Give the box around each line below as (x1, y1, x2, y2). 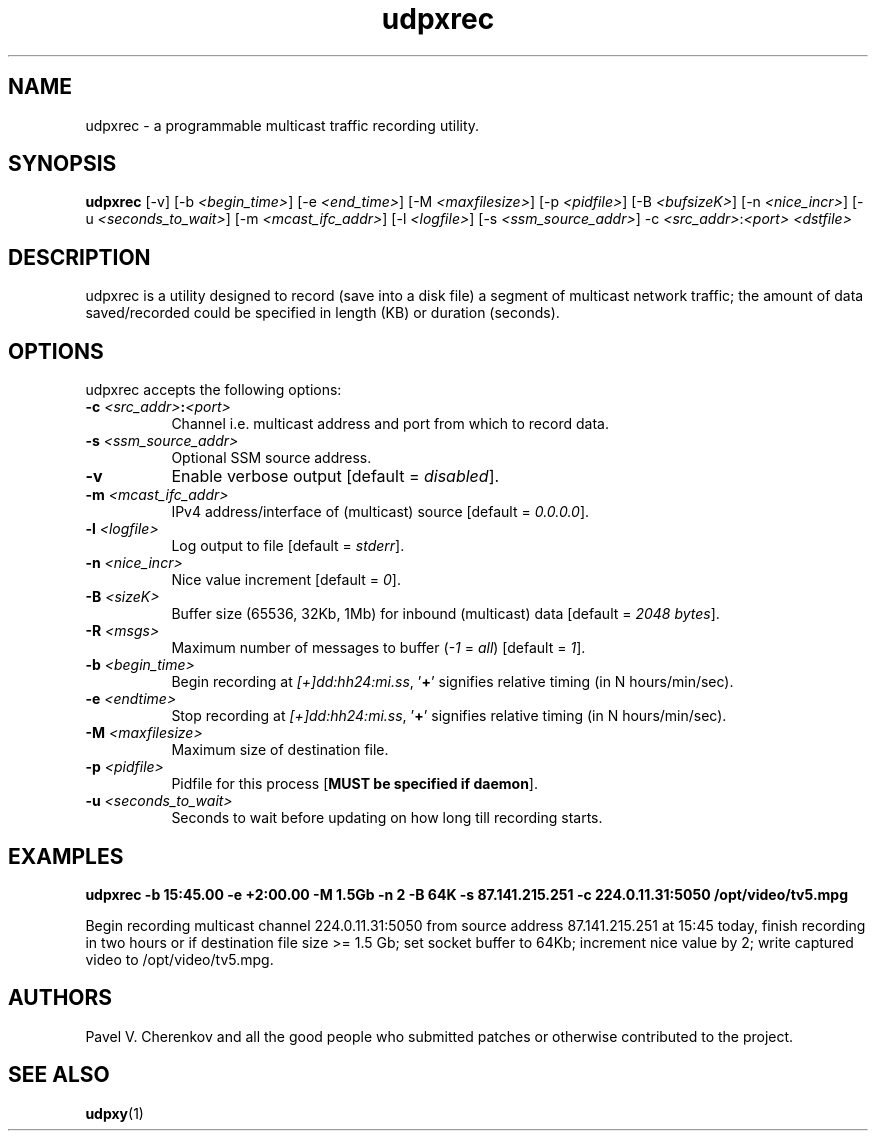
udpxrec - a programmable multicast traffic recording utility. (85, 116, 480, 134)
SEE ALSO (8, 1062, 110, 1088)
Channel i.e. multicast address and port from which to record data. (171, 415, 609, 433)
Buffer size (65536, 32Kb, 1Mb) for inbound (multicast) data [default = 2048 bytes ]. (171, 605, 720, 623)
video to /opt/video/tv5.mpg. (85, 950, 274, 968)
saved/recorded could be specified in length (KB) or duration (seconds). (85, 304, 560, 322)
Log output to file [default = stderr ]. (171, 537, 405, 555)
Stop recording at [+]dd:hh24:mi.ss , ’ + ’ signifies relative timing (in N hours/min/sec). (171, 707, 727, 725)
